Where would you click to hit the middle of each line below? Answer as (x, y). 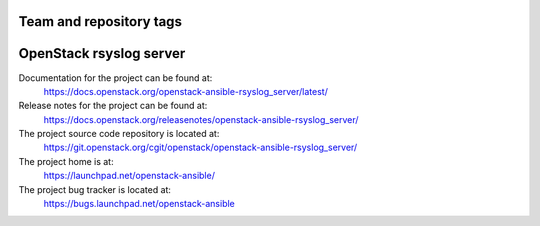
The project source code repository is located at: (119, 134)
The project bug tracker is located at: (95, 189)
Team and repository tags (100, 21)
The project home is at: (66, 161)
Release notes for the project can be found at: (113, 106)
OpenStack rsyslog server (102, 53)
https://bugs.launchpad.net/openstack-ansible (139, 204)
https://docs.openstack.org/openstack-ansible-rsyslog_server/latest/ (186, 91)
